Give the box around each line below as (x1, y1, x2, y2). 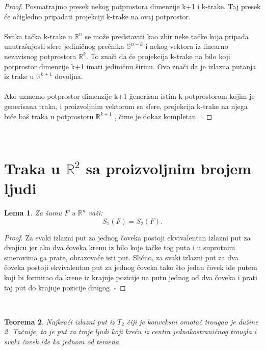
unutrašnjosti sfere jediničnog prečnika (4, 41, 124, 51)
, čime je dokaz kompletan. (114, 111, 198, 121)
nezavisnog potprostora (4, 50, 76, 61)
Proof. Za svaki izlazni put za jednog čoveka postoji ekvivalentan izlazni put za (4, 232, 251, 243)
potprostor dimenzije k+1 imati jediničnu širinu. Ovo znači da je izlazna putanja (4, 61, 256, 71)
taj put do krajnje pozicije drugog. (4, 282, 112, 292)
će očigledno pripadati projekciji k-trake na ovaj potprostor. (4, 11, 191, 21)
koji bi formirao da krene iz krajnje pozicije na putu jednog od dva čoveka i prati (4, 272, 257, 282)
